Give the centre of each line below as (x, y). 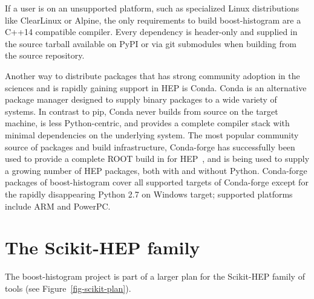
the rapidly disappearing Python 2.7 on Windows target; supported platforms (149, 194)
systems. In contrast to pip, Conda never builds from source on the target (142, 111)
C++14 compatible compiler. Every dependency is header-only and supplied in (151, 32)
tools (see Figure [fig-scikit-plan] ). (68, 288)
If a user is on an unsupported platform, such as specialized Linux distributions (152, 8)
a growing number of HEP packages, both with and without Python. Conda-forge (156, 170)
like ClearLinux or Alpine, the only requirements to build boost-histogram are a (153, 20)
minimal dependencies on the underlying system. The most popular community (152, 134)
